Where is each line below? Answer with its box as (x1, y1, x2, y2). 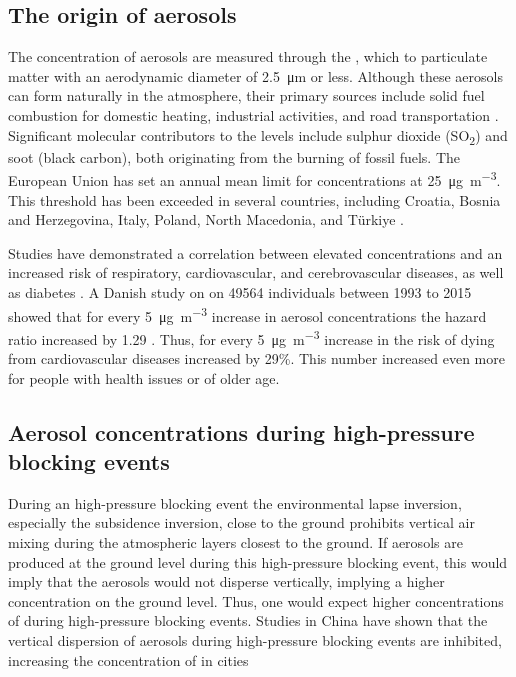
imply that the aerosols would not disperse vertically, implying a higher (8, 571, 445, 592)
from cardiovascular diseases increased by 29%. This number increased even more (8, 348, 505, 369)
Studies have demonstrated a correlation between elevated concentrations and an (8, 242, 503, 263)
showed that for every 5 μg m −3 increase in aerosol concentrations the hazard (8, 302, 487, 326)
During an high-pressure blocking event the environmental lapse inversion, (8, 492, 462, 513)
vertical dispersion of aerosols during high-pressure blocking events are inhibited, (8, 629, 502, 650)
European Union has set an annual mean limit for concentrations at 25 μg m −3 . (8, 167, 501, 190)
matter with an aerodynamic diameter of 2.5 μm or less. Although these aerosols (8, 65, 503, 86)
